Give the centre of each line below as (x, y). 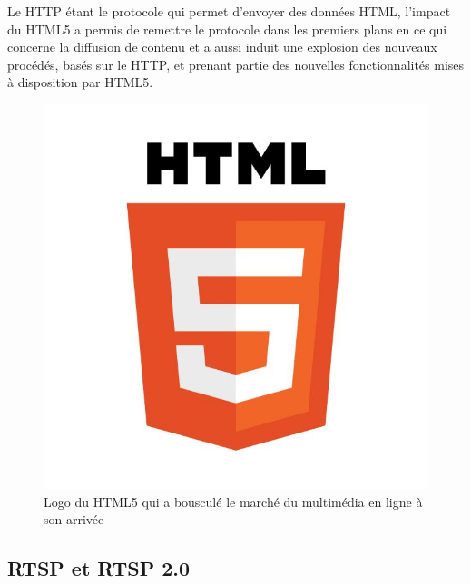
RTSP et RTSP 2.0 (99, 568)
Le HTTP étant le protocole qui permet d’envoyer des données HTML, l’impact (229, 11)
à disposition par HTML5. (80, 82)
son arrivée (74, 519)
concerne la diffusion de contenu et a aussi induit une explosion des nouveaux (222, 47)
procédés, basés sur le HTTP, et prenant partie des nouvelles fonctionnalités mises (236, 64)
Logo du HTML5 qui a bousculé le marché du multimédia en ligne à (233, 501)
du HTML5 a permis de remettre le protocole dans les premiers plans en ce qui (227, 29)
